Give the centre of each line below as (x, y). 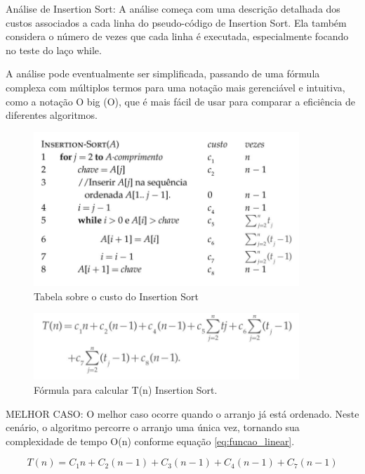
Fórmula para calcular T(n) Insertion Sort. (126, 389)
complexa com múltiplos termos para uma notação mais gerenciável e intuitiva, (175, 87)
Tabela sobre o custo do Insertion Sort (116, 296)
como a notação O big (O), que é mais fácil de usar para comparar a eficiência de (181, 101)
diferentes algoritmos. (52, 115)
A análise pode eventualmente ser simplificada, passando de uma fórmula (163, 73)
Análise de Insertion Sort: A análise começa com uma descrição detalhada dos (173, 8)
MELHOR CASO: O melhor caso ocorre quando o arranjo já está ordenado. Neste (182, 413)
